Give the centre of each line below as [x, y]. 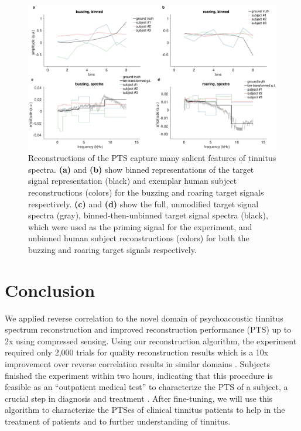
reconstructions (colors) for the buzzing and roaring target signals [146, 192]
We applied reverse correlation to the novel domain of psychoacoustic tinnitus [144, 318]
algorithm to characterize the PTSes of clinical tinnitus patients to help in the [145, 410]
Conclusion [50, 290]
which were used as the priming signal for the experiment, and [140, 226]
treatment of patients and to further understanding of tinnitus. [118, 421]
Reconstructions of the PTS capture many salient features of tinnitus [152, 158]
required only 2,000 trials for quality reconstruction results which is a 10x [137, 352]
